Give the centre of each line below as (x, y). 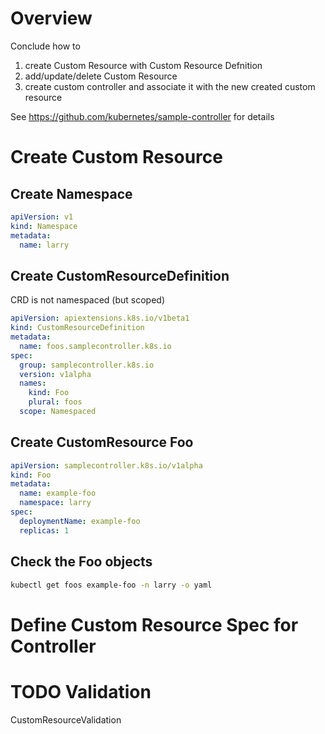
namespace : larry (55, 503)
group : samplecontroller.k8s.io (87, 365)
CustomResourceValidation (66, 719)
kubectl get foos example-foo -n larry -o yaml (111, 585)
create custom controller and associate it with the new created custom (170, 86)
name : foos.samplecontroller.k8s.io (95, 346)
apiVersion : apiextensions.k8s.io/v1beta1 (100, 318)
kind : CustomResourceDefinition (77, 328)
